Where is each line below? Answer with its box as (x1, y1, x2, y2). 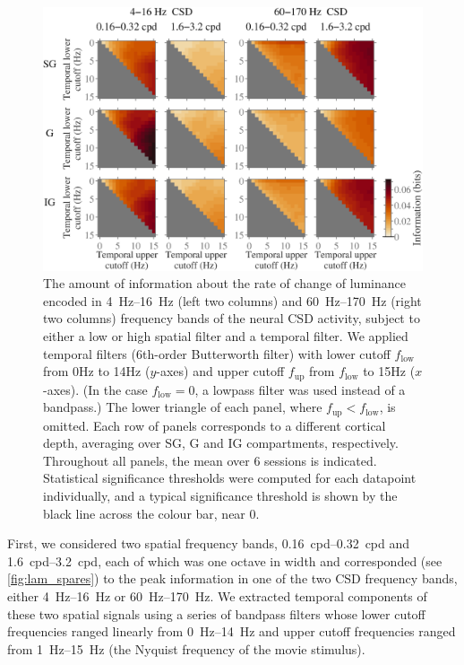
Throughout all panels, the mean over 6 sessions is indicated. (43, 451, 377, 469)
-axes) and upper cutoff (156, 362, 285, 381)
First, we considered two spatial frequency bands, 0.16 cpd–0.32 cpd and (7, 534, 410, 553)
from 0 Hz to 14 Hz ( (43, 362, 150, 381)
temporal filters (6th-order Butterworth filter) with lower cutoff (43, 344, 391, 363)
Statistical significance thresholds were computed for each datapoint (43, 468, 417, 487)
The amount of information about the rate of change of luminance (43, 274, 406, 293)
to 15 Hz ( (363, 362, 416, 381)
